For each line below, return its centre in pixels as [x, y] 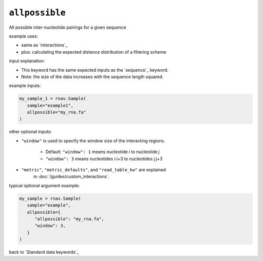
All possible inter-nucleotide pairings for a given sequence [68, 27]
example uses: [24, 36]
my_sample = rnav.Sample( [50, 198]
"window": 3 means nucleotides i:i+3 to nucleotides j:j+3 [104, 159]
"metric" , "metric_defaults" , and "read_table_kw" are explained [94, 170]
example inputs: [25, 86]
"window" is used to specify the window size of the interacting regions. [93, 141]
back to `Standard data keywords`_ [44, 252]
